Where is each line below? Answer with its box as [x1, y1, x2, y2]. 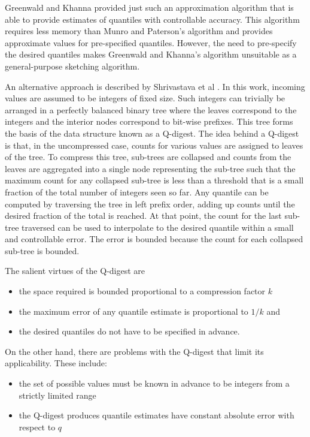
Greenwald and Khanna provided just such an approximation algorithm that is [5, 1, 294, 13]
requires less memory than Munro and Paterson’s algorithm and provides [5, 25, 273, 37]
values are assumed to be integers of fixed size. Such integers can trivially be [5, 92, 285, 104]
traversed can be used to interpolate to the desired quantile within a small [22, 221, 294, 233]
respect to [19, 420, 56, 433]
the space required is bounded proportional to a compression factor [19, 285, 266, 297]
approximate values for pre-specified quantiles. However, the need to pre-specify [5, 36, 297, 49]
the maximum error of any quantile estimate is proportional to [19, 305, 248, 317]
